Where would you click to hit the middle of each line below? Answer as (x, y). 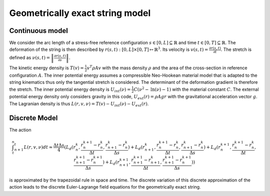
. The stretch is (236, 49)
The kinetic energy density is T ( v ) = (47, 68)
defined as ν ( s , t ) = (29, 58)
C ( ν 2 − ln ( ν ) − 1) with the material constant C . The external (196, 89)
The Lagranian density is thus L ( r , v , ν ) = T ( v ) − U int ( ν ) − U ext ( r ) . (79, 104)
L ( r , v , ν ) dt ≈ (38, 147)
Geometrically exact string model (80, 13)
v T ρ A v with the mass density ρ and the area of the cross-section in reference (167, 68)
